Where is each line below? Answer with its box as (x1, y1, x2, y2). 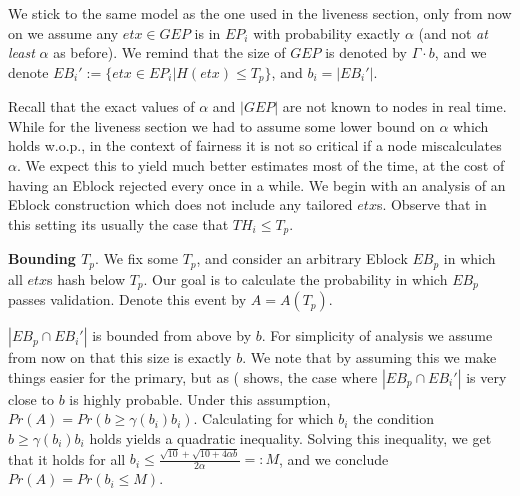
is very (466, 366, 507, 387)
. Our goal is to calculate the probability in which (143, 268, 448, 289)
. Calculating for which (193, 408, 334, 429)
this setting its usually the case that (8, 213, 229, 234)
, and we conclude (278, 448, 389, 469)
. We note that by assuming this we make (242, 347, 497, 368)
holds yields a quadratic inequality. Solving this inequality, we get (89, 427, 492, 448)
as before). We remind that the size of (53, 42, 286, 63)
